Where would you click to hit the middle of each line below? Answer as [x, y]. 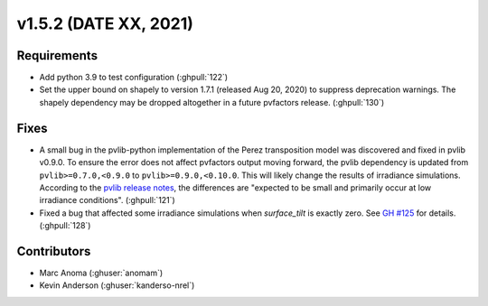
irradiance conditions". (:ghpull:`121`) [107, 200]
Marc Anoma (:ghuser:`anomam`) [101, 273]
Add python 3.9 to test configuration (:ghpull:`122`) [134, 78]
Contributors [54, 251]
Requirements [57, 56]
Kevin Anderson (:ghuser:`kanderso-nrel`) [117, 285]
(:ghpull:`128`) [65, 226]
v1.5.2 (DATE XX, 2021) [105, 23]
